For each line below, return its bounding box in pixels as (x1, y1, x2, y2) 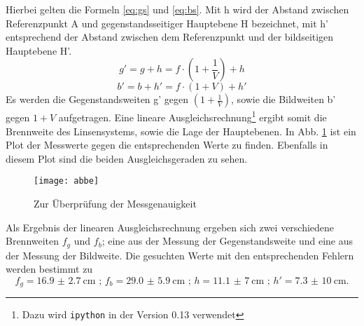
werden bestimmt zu (6, 262, 93, 276)
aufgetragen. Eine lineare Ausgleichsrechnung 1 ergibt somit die (58, 108, 327, 125)
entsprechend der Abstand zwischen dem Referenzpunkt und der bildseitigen (6, 29, 334, 44)
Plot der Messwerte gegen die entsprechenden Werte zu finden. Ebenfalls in (6, 137, 328, 152)
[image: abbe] (34, 176, 99, 186)
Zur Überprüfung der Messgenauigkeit (34, 196, 197, 211)
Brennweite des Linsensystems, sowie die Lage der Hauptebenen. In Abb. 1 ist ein (6, 123, 356, 138)
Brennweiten (6, 233, 59, 248)
